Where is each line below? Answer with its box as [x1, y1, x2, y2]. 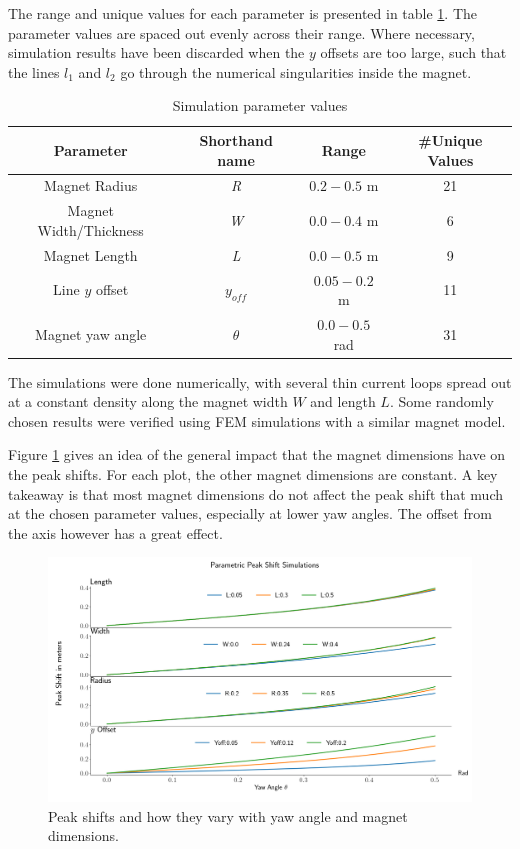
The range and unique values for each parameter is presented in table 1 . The [8, 3, 478, 23]
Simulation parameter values [172, 95, 348, 116]
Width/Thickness [37, 219, 144, 240]
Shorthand [199, 129, 273, 150]
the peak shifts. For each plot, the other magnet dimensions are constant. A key [8, 464, 498, 485]
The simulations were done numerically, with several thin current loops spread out [8, 371, 512, 392]
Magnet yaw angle [35, 323, 147, 344]
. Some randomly [389, 391, 494, 412]
